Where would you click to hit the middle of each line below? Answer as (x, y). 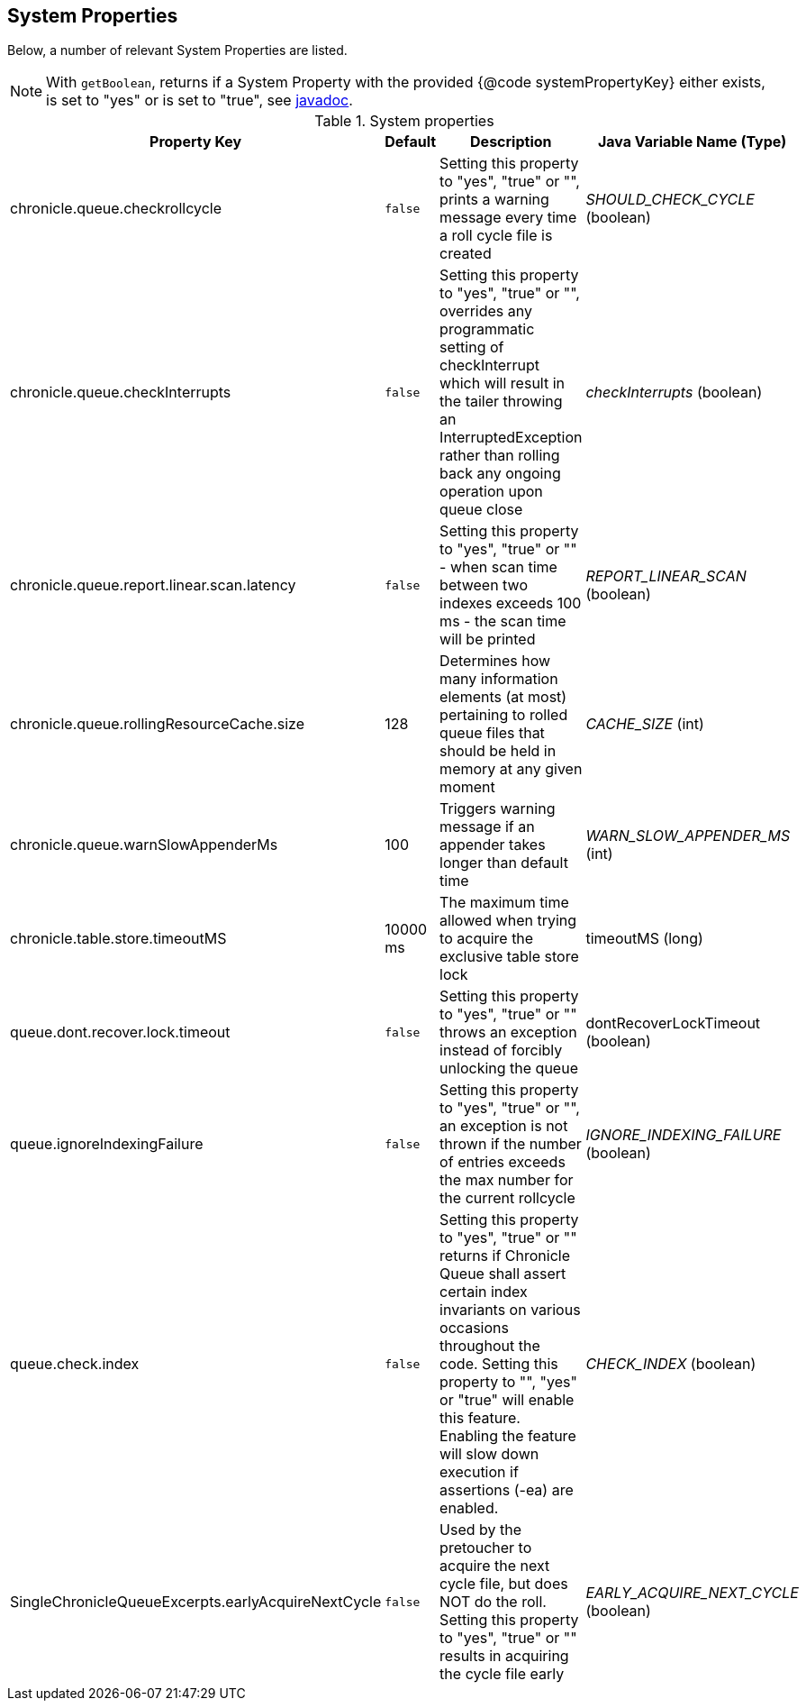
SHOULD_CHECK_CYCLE (670, 200)
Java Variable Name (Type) (692, 142)
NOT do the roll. (493, 1602)
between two (484, 585)
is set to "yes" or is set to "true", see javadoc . (199, 100)
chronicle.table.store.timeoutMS (118, 939)
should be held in (498, 751)
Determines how (495, 661)
